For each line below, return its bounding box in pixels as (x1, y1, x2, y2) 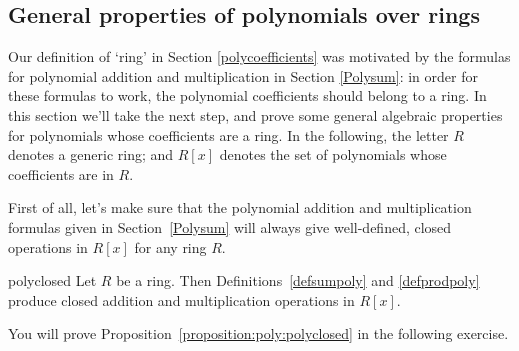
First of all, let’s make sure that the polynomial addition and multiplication (8, 197, 472, 218)
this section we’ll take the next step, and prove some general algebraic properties (8, 104, 503, 125)
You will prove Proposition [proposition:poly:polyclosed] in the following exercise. (8, 323, 509, 344)
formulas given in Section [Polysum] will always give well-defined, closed (8, 216, 452, 237)
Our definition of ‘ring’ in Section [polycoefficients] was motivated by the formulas (8, 46, 511, 67)
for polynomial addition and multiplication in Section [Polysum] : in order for (8, 65, 478, 86)
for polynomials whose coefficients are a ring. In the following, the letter (8, 124, 449, 145)
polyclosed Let (8, 270, 97, 291)
